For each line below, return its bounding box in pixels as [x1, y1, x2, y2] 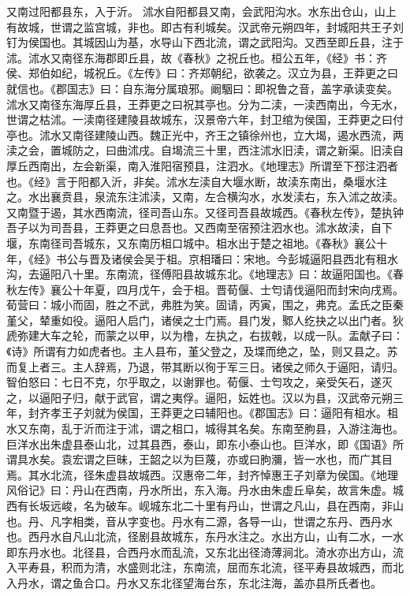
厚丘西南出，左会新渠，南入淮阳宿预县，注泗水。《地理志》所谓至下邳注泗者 [6, 157, 398, 173]
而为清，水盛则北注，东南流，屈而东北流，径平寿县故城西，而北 [72, 559, 404, 576]
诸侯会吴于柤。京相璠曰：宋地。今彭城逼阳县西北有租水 [110, 250, 398, 266]
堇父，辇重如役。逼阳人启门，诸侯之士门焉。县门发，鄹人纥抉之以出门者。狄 [6, 311, 404, 328]
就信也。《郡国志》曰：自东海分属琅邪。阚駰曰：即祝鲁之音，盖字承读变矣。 [6, 80, 398, 96]
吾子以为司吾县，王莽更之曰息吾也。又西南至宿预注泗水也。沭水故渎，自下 [6, 219, 393, 236]
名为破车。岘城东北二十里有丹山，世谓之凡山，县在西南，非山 [83, 497, 404, 513]
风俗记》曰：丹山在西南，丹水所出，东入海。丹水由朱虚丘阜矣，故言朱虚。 [6, 482, 393, 498]
